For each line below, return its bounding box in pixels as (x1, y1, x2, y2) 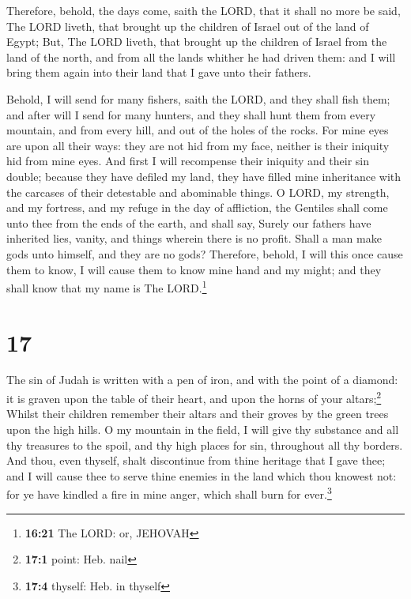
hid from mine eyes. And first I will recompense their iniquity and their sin (6, 153, 370, 169)
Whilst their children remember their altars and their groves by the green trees (6, 405, 389, 422)
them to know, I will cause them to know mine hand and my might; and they (6, 261, 382, 277)
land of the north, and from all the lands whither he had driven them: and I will (6, 48, 396, 65)
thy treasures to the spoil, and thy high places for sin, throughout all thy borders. (6, 436, 403, 453)
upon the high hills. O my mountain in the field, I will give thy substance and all (6, 420, 399, 437)
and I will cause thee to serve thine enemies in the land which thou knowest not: (6, 467, 397, 484)
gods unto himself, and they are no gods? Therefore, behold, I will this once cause (6, 245, 403, 262)
